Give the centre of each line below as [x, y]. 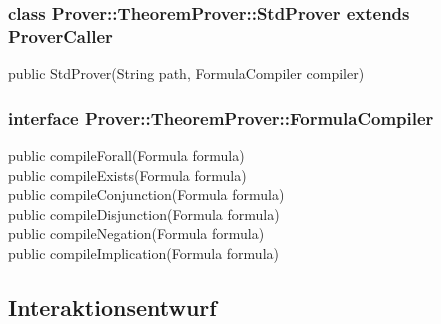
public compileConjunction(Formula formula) [146, 194]
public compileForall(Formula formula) [126, 154]
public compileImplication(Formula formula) [143, 252]
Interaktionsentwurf [112, 306]
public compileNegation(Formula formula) [136, 233]
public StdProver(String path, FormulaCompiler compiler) [186, 73]
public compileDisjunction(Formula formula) [144, 213]
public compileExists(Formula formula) [127, 174]
